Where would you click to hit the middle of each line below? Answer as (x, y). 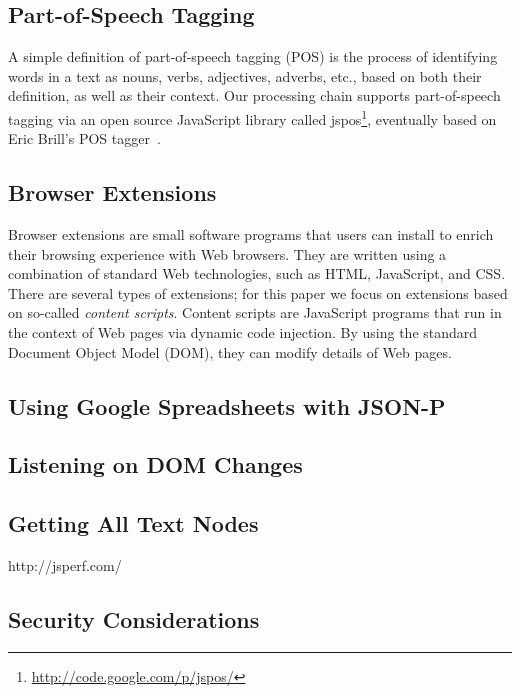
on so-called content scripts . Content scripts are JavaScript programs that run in (255, 312)
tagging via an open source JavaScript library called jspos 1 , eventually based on (252, 117)
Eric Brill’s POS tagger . (84, 138)
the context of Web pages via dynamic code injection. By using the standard (243, 332)
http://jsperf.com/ (65, 564)
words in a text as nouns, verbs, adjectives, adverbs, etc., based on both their (245, 75)
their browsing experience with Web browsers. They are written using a (227, 253)
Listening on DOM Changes (155, 464)
